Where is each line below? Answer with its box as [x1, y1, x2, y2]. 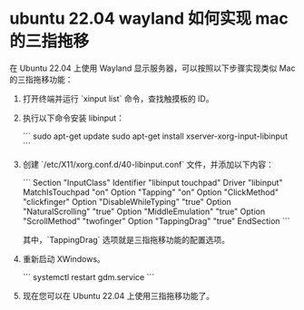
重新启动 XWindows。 [22, 253, 106, 264]
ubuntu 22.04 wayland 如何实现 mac [9, 8, 289, 29]
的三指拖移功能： [9, 73, 74, 84]
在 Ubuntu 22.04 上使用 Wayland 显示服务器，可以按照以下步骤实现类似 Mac [9, 63, 296, 73]
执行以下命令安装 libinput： [22, 112, 125, 123]
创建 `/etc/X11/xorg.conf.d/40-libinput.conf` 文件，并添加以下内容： [22, 159, 275, 170]
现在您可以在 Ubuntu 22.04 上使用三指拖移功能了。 [22, 290, 215, 301]
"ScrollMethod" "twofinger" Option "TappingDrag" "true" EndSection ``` [22, 215, 290, 227]
